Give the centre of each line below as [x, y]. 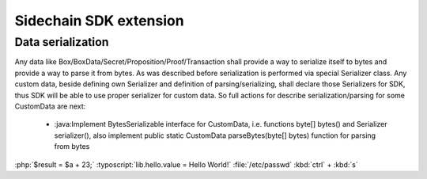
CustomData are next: [50, 106]
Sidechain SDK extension [100, 21]
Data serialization [62, 42]
